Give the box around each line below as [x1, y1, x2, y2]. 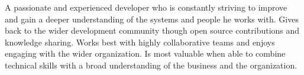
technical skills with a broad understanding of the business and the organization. [5, 58, 297, 71]
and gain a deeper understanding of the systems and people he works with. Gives [5, 12, 299, 25]
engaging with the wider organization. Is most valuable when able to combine [5, 47, 286, 60]
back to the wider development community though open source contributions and [5, 24, 300, 37]
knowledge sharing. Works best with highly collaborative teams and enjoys [5, 35, 275, 48]
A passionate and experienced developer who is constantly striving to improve [5, 1, 287, 13]
